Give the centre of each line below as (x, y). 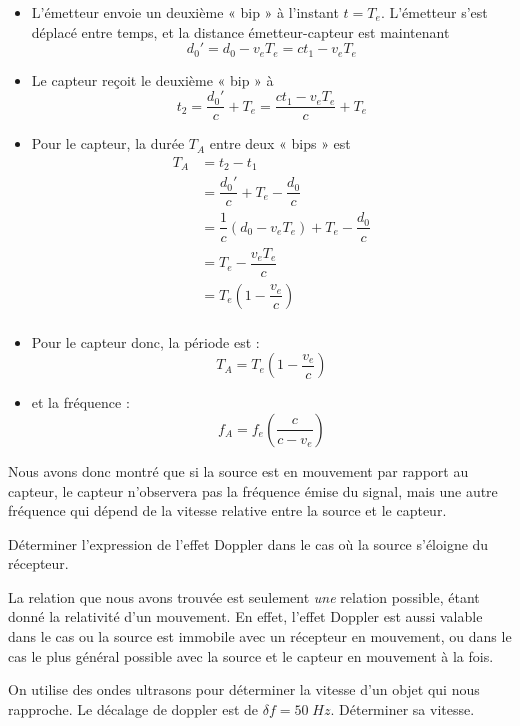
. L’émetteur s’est (434, 12)
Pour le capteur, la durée (108, 143)
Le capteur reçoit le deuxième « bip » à (152, 79)
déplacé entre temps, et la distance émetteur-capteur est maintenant (240, 31)
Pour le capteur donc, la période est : (145, 341)
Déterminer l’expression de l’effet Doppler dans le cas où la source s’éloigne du (248, 543)
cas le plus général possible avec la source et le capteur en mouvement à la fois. (251, 655)
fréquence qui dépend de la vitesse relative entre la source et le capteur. (227, 510)
